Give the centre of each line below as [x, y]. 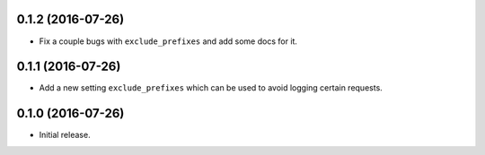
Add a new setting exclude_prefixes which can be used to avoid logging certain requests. [211, 88]
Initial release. [65, 135]
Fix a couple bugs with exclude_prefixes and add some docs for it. [168, 41]
